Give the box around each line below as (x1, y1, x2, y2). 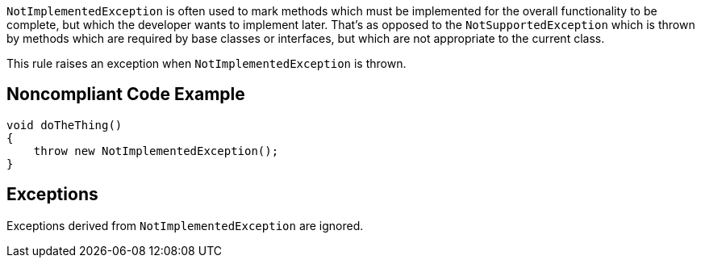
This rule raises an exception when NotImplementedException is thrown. (6, 57, 407, 70)
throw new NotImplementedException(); (33, 144, 279, 157)
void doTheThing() (6, 118, 123, 132)
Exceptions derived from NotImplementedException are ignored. (6, 218, 364, 233)
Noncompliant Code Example (6, 84, 245, 105)
